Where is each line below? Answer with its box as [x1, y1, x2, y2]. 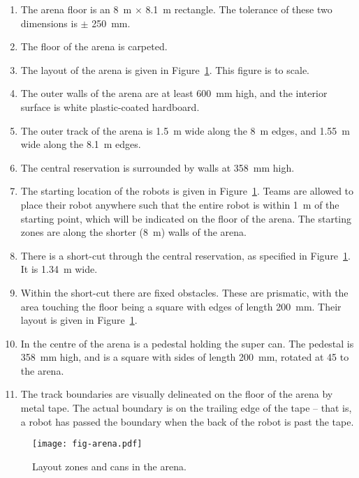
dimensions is [20, 15, 78, 30]
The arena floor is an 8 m [20, 2, 132, 16]
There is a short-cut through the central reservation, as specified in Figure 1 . [20, 248, 351, 262]
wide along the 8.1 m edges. [20, 137, 141, 151]
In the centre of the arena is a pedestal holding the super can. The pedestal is [20, 336, 354, 350]
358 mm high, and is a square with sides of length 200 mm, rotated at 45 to [20, 350, 349, 364]
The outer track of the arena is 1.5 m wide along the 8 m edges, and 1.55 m [20, 123, 350, 137]
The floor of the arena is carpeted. [20, 39, 168, 54]
